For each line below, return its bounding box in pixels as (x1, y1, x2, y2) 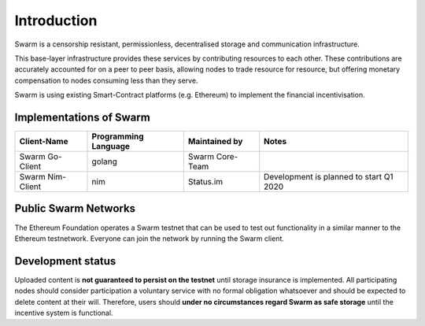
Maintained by (187, 136, 243, 147)
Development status (14, 254, 116, 268)
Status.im (187, 176, 224, 187)
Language (91, 141, 130, 152)
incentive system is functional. (14, 308, 113, 317)
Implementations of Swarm (14, 110, 151, 124)
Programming (91, 131, 145, 142)
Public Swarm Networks (14, 202, 136, 216)
